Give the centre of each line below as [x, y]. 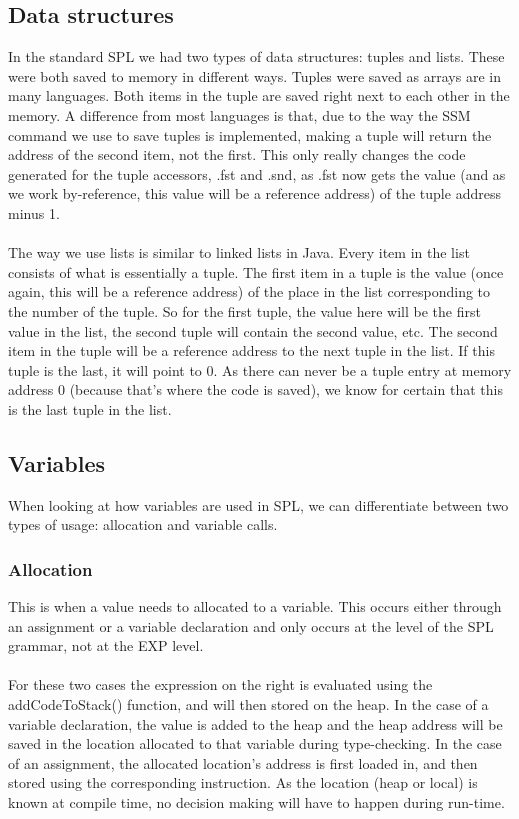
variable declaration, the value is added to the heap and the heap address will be [255, 723]
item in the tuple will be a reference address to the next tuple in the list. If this [251, 350]
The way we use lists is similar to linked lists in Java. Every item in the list [239, 252]
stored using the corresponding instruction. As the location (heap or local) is [243, 782]
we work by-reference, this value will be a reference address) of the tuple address [254, 193]
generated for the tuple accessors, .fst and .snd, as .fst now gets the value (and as [257, 173]
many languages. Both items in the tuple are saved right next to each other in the [259, 95]
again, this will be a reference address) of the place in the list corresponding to [249, 291]
